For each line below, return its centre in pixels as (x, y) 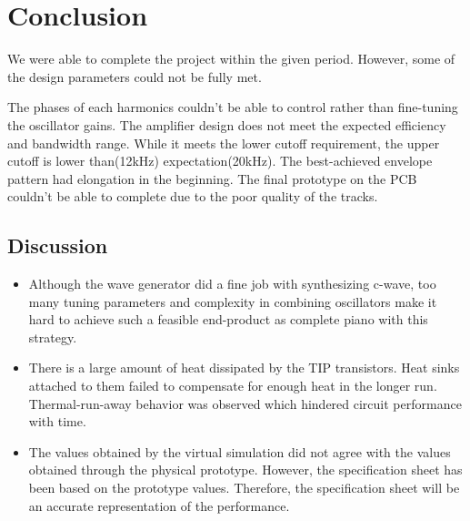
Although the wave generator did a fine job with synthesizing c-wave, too (232, 284)
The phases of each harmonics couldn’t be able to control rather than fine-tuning (233, 107)
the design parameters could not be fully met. (135, 76)
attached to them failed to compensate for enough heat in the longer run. (233, 386)
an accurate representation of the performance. (159, 505)
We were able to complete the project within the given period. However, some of (231, 59)
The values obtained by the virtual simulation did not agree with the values (240, 451)
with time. (57, 421)
